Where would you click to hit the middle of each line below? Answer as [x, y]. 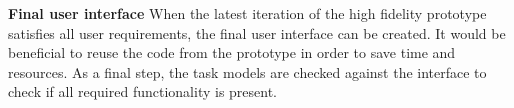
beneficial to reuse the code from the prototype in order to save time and [232, 52]
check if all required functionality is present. [143, 91]
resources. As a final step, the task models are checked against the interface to [247, 71]
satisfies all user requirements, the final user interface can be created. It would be [257, 32]
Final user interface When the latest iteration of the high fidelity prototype [247, 13]
